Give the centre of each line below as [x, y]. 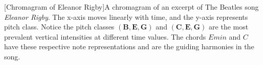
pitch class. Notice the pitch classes [59, 27]
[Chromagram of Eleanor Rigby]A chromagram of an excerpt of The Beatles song [131, 7]
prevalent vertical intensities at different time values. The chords [105, 36]
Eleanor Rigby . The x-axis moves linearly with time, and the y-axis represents [126, 17]
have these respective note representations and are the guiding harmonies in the [129, 46]
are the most [229, 27]
